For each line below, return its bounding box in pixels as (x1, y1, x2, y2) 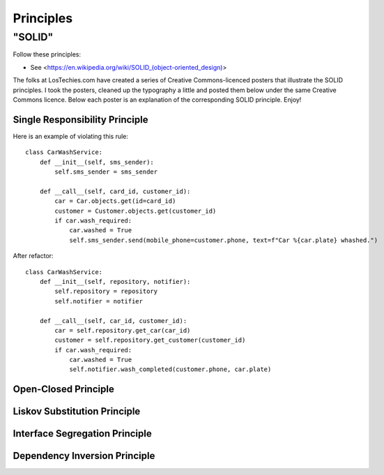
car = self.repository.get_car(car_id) (54, 326, 191, 334)
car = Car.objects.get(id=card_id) (54, 197, 176, 205)
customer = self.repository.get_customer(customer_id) (54, 336, 246, 345)
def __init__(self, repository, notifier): (39, 278, 191, 285)
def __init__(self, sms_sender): (39, 158, 155, 166)
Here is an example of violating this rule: (13, 132, 129, 140)
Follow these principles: (13, 50, 82, 59)
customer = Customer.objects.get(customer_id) (54, 206, 217, 215)
